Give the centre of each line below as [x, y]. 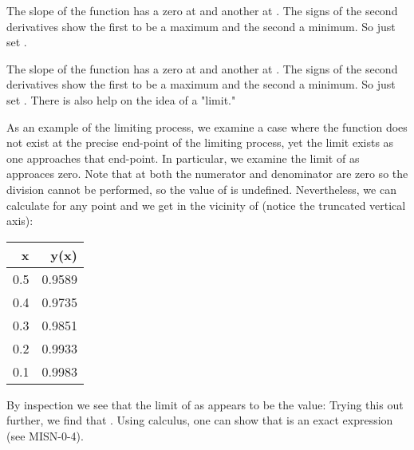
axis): [20, 221]
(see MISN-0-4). [45, 435]
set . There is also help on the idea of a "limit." [121, 99]
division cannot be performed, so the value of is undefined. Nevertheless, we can [201, 189]
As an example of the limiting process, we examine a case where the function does [207, 126]
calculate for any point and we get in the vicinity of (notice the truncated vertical [206, 205]
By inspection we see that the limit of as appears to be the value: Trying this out [205, 404]
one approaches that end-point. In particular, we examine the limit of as [183, 158]
